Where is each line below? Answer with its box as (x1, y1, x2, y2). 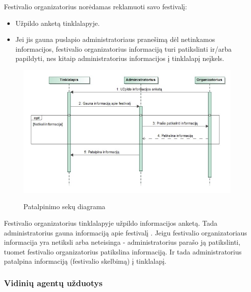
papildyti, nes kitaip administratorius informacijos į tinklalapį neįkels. (15, 53, 224, 63)
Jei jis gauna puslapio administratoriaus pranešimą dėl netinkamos (15, 34, 215, 44)
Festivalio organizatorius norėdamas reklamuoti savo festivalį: (4, 1, 187, 11)
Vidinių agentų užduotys (4, 276, 103, 289)
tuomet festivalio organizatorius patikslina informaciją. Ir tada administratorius (4, 246, 242, 256)
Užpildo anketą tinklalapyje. (15, 18, 100, 28)
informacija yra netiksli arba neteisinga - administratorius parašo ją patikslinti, (4, 237, 241, 247)
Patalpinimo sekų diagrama (23, 201, 105, 212)
